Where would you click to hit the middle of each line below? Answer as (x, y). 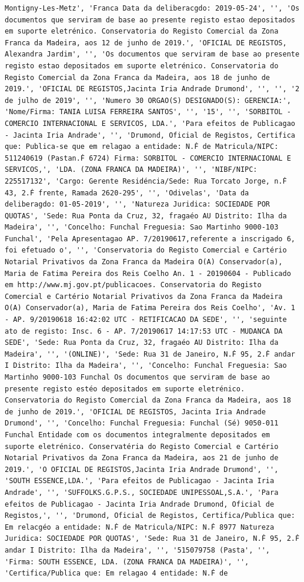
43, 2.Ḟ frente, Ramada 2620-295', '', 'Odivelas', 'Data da (127, 193)
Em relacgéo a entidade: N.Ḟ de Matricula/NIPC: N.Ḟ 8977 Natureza (140, 527)
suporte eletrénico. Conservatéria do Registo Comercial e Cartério (142, 446)
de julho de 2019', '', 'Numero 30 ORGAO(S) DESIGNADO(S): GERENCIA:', (148, 100)
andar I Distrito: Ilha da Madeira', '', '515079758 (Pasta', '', (138, 550)
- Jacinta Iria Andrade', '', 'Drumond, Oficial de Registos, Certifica (150, 135)
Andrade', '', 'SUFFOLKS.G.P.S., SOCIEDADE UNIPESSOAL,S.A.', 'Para (142, 492)
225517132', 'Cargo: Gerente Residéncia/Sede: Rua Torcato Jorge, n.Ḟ (146, 181)
